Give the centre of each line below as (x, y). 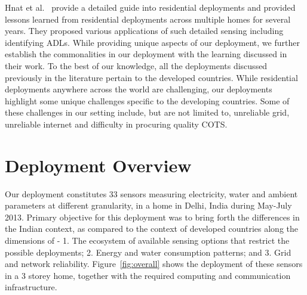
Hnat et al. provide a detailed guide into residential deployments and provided (150, 7)
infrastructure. (31, 287)
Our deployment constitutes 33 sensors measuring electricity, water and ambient (151, 193)
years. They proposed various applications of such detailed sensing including (144, 31)
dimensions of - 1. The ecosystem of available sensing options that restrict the (147, 240)
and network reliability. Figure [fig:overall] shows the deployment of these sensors (154, 264)
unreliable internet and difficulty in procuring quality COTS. (116, 124)
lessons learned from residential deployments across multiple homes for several (148, 19)
